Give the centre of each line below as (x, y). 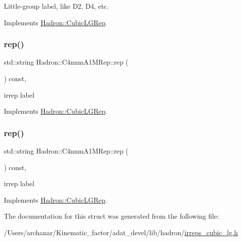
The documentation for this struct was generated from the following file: (112, 216)
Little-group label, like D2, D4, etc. (56, 6)
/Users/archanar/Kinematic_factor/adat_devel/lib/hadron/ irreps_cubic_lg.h (121, 232)
